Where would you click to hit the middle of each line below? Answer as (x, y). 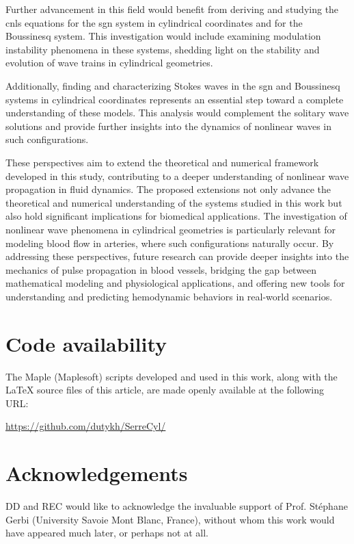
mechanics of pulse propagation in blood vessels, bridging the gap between (161, 269)
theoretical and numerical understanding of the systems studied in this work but (174, 202)
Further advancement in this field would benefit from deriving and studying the (172, 9)
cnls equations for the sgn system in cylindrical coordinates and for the (154, 22)
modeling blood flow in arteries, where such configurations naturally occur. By (170, 243)
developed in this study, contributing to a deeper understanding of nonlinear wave (177, 176)
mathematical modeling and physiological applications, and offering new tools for (175, 283)
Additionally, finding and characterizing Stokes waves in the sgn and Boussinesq (173, 85)
